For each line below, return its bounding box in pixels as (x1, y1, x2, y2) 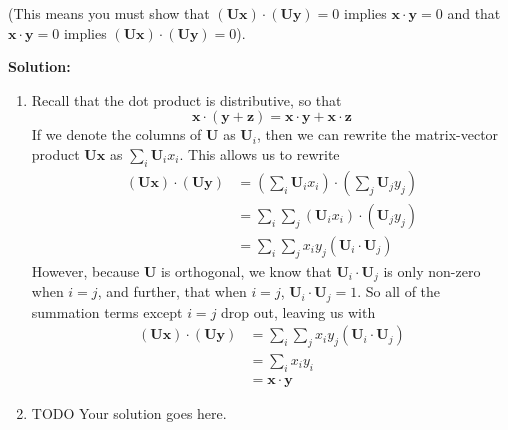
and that (447, 3, 501, 23)
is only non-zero (383, 260, 481, 281)
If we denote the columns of (31, 124, 202, 145)
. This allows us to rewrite (179, 143, 340, 164)
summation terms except (31, 301, 183, 322)
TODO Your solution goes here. (31, 402, 227, 423)
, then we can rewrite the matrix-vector (256, 124, 499, 145)
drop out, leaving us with (221, 301, 376, 322)
